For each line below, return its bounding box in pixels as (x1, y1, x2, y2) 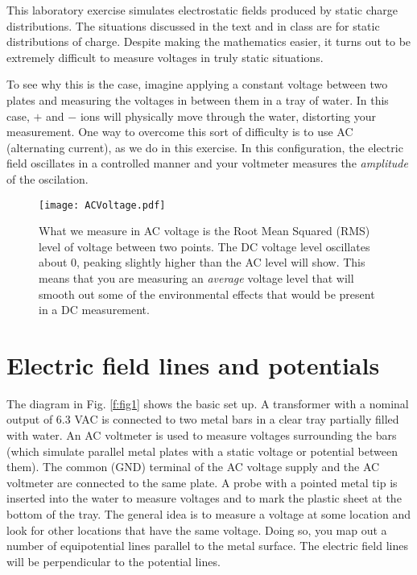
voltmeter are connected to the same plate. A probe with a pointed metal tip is (6, 474, 398, 490)
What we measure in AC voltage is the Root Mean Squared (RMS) (39, 222, 370, 239)
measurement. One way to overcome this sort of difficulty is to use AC (6, 123, 353, 140)
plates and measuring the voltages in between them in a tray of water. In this (6, 91, 389, 108)
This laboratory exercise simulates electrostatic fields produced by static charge (6, 2, 398, 18)
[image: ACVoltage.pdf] (39, 199, 166, 211)
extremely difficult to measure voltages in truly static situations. (6, 48, 324, 65)
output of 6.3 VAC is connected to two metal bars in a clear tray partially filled (6, 411, 399, 428)
